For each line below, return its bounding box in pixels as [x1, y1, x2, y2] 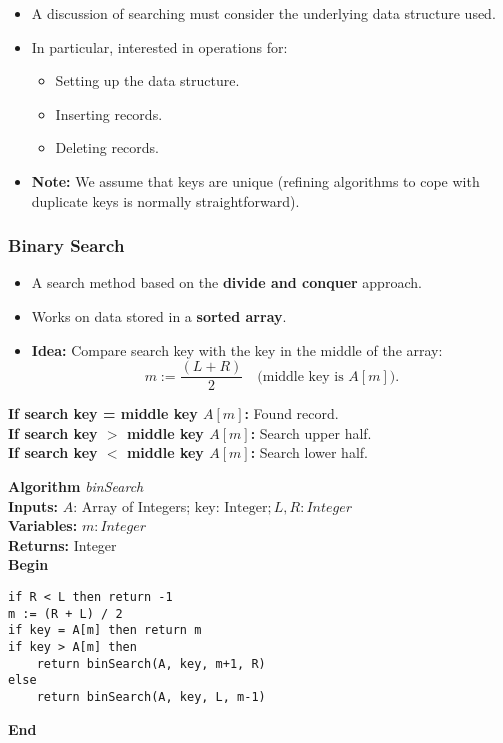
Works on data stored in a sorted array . [31, 305, 287, 326]
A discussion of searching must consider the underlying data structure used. [31, 3, 496, 23]
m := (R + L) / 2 [8, 606, 123, 621]
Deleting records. [55, 137, 159, 158]
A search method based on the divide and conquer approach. [31, 272, 422, 293]
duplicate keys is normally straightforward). [31, 190, 300, 211]
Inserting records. [55, 103, 163, 124]
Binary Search [8, 233, 125, 258]
